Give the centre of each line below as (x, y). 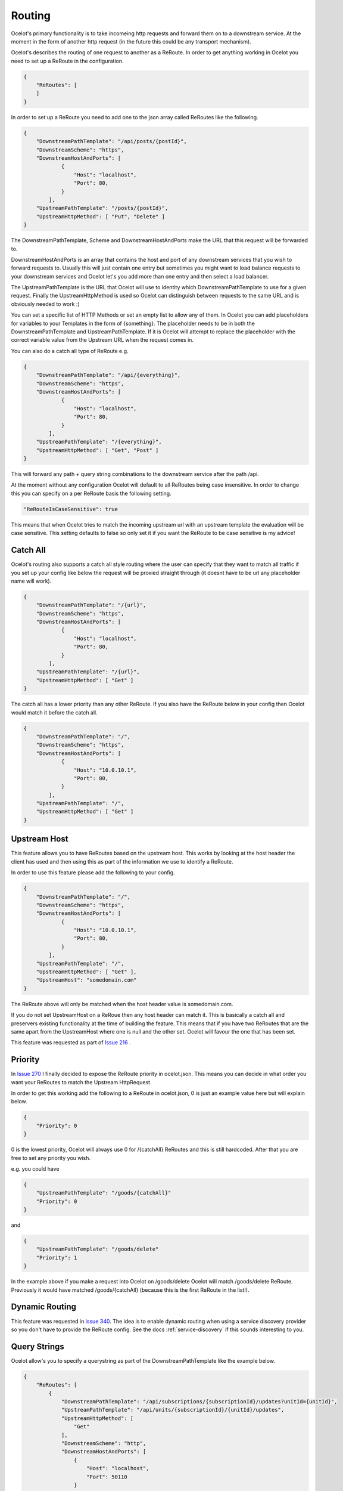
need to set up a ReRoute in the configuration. (67, 61)
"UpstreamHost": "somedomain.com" (86, 980)
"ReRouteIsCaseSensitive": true (71, 509)
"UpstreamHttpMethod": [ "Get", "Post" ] (97, 450)
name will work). (31, 581)
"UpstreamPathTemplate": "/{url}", (88, 672)
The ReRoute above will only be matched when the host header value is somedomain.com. (122, 1004)
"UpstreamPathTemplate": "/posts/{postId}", (102, 208)
